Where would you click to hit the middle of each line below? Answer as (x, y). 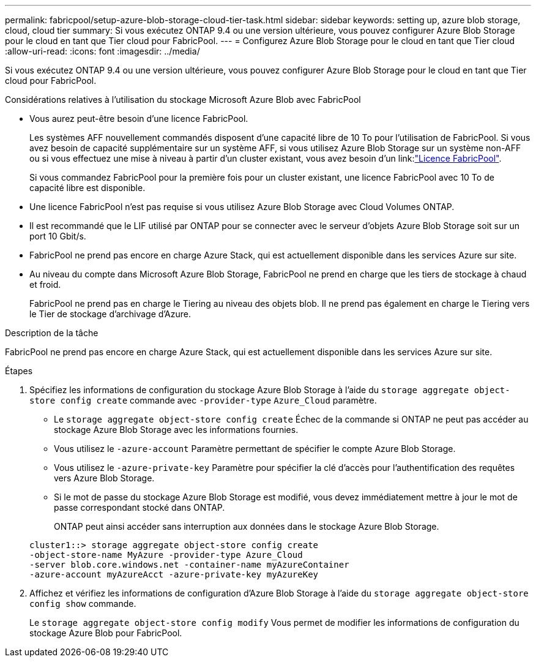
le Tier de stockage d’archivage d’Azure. (110, 314)
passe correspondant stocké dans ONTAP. (140, 507)
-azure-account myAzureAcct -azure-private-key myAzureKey (174, 574)
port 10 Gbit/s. (58, 236)
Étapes (19, 371)
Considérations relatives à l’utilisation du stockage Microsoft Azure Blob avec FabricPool (183, 100)
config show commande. (83, 604)
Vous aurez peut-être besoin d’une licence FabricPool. (139, 118)
